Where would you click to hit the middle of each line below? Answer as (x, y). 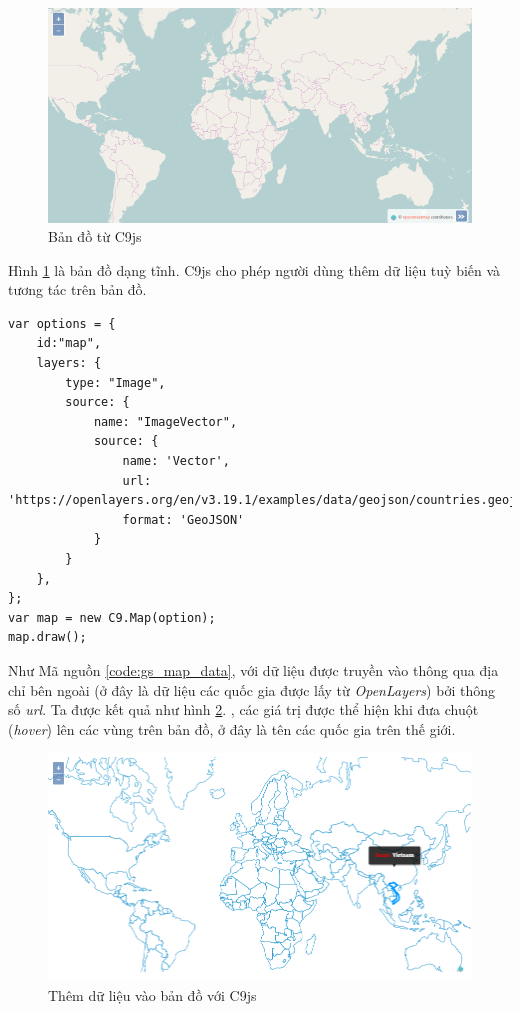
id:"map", (69, 343)
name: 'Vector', (176, 461)
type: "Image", (115, 382)
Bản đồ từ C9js (95, 236)
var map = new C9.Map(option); (112, 617)
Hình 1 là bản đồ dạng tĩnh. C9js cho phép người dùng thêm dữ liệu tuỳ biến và (254, 269)
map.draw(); (47, 637)
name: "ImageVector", (165, 421)
